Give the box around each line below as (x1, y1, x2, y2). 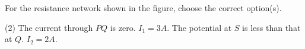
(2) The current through (5, 21, 93, 33)
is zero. (110, 21, 136, 33)
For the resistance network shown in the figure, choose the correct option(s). (5, 2, 282, 13)
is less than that (242, 21, 301, 33)
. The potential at (167, 21, 232, 33)
